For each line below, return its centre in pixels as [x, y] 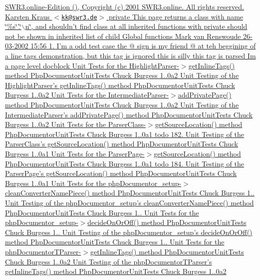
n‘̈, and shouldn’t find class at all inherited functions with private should [136, 26]
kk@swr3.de [79, 17]
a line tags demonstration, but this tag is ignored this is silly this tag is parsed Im [130, 56]
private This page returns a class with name [176, 16]
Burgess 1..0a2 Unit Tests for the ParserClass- [76, 124]
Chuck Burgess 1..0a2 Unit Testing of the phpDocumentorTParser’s [109, 261]
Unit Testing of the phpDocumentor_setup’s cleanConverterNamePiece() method [130, 202]
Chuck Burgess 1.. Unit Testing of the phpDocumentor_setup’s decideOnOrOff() [129, 232]
